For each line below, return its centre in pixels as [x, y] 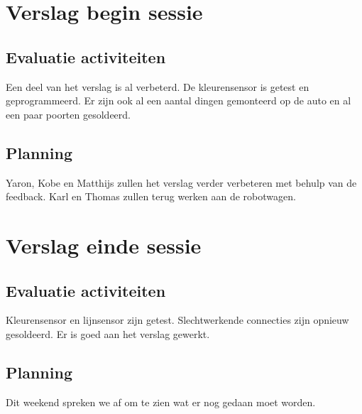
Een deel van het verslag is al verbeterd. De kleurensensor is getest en [158, 86]
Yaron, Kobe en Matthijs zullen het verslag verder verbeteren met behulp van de [181, 182]
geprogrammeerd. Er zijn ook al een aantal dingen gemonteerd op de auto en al [179, 100]
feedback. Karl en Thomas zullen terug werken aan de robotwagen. [151, 196]
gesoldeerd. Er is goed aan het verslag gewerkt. [108, 333]
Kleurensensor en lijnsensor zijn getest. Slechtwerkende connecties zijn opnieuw [177, 320]
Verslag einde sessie [104, 245]
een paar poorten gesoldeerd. [68, 114]
